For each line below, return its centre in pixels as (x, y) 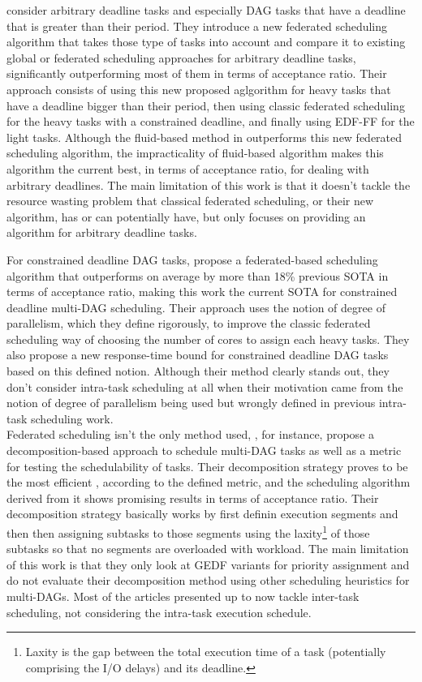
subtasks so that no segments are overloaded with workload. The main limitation (208, 549)
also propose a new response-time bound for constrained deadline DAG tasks (198, 355)
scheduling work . (72, 418)
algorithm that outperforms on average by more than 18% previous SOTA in (198, 275)
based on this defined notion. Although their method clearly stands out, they (198, 371)
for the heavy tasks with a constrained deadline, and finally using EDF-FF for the (211, 121)
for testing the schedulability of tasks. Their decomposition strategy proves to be (207, 466)
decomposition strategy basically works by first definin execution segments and (202, 514)
